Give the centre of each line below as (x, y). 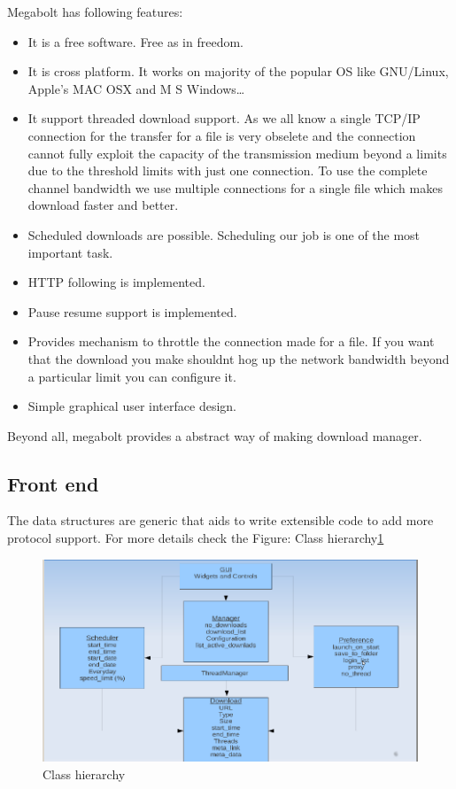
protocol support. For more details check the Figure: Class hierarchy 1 (196, 538)
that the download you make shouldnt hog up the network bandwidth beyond (239, 358)
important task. (70, 252)
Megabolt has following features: (95, 12)
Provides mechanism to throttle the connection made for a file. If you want (231, 341)
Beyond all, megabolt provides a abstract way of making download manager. (215, 435)
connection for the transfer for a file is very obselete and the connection (222, 135)
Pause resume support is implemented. (132, 311)
